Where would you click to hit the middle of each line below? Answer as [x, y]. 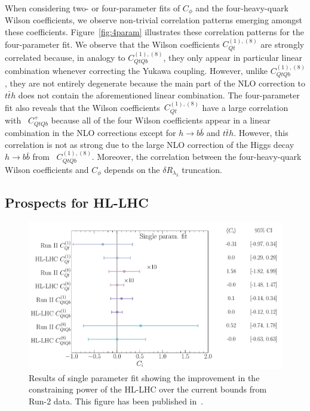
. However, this [261, 133]
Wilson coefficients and [47, 169]
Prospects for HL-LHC [77, 203]
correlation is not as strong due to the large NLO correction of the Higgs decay [150, 144]
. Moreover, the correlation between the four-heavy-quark [197, 157]
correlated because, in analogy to [65, 57]
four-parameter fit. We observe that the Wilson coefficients [112, 44]
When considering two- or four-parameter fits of [93, 8]
